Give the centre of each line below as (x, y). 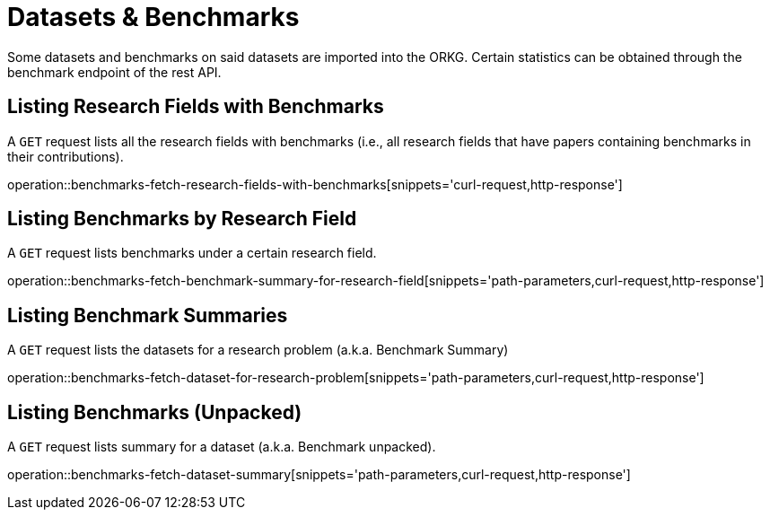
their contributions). (66, 156)
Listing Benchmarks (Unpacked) (155, 412)
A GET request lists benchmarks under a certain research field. (192, 253)
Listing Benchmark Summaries (148, 315)
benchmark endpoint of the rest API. (114, 72)
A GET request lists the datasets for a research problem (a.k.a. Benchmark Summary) (258, 350)
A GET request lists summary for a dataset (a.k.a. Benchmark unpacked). (222, 447)
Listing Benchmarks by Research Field (182, 219)
